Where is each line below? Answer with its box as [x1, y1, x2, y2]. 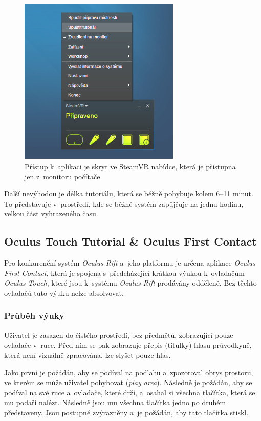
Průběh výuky [4, 309, 64, 322]
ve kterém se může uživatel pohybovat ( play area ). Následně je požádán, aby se [4, 377, 252, 388]
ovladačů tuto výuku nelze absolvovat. [4, 287, 124, 298]
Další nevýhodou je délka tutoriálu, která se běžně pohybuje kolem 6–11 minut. [4, 188, 253, 199]
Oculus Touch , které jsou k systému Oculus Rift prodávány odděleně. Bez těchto [4, 277, 257, 288]
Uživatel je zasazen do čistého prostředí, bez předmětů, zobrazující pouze [4, 329, 233, 340]
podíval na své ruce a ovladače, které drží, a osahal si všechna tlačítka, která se [4, 387, 255, 397]
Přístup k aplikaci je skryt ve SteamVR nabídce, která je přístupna [25, 161, 236, 171]
